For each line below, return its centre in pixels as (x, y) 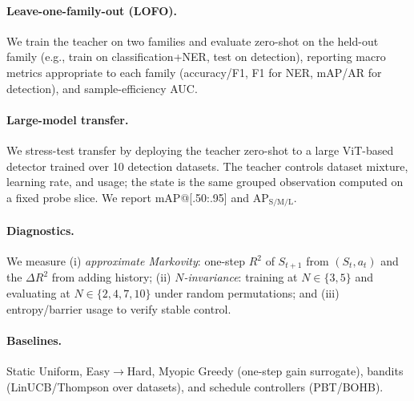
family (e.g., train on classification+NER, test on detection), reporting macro (196, 57)
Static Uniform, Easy (58, 371)
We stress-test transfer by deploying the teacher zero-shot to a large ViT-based (200, 150)
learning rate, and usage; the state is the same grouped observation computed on (205, 182)
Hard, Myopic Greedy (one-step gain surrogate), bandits (265, 371)
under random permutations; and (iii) (247, 293)
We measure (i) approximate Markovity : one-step (126, 261)
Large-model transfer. (68, 119)
